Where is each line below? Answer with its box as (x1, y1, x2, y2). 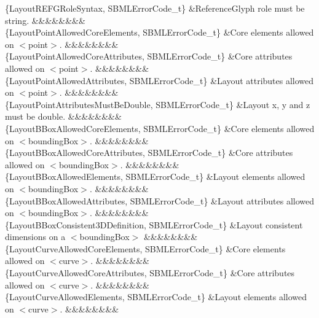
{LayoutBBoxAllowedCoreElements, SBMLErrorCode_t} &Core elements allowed (5, 122, 315, 134)
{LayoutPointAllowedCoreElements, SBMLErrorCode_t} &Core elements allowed (5, 26, 314, 39)
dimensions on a (5, 230, 66, 243)
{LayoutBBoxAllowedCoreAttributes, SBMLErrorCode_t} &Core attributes (5, 146, 293, 159)
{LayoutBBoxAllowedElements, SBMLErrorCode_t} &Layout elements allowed (5, 170, 305, 183)
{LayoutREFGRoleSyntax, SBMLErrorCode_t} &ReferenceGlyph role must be (5, 2, 305, 14)
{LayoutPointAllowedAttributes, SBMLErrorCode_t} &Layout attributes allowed (5, 74, 314, 87)
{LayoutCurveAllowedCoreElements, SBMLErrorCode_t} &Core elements (5, 242, 286, 255)
